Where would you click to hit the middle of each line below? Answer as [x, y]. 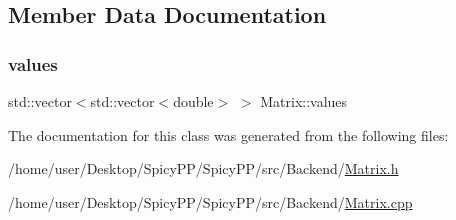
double [193, 101]
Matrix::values [304, 101]
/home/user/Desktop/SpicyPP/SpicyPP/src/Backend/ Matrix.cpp [210, 201]
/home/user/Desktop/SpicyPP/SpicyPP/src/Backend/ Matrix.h [203, 168]
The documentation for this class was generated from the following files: [228, 134]
